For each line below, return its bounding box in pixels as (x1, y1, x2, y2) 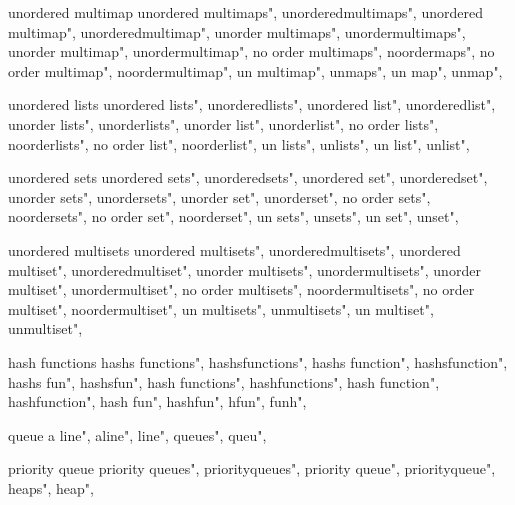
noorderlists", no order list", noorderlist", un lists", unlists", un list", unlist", (8, 133, 470, 154)
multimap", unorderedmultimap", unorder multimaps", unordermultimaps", (8, 21, 466, 42)
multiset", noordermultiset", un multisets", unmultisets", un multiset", (8, 298, 434, 319)
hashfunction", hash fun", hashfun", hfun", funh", (8, 391, 307, 412)
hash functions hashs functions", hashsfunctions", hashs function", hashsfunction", (8, 351, 508, 372)
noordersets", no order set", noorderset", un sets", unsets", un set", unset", (8, 206, 459, 227)
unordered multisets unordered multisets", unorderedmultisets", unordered (8, 239, 461, 260)
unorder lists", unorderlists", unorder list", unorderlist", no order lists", (8, 113, 439, 134)
